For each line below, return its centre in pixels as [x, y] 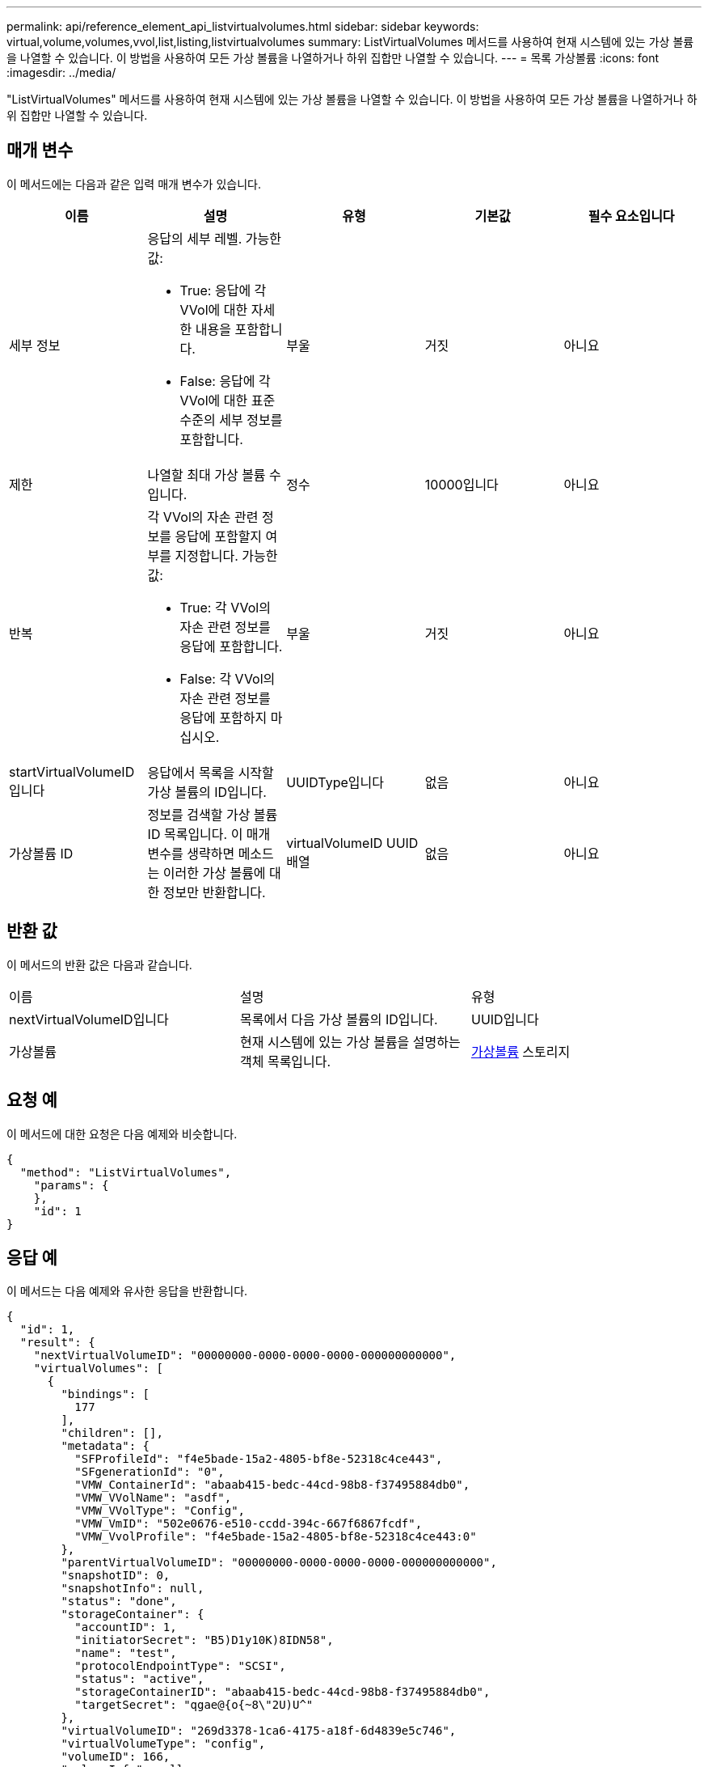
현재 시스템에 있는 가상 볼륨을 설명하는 [350, 1042]
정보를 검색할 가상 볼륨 [213, 814]
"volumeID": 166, [116, 1757]
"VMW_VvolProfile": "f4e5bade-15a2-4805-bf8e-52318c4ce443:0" [276, 1537]
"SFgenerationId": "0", [150, 1472]
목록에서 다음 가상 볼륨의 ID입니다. [339, 1019]
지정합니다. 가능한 [226, 555]
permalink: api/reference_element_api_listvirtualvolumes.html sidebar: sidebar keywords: [243, 26]
